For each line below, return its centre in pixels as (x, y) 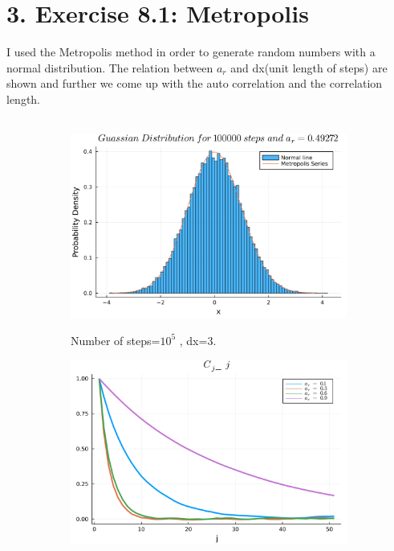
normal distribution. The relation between (110, 67)
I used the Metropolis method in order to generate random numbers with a (191, 52)
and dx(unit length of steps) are (309, 67)
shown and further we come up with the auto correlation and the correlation (195, 83)
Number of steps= (116, 340)
